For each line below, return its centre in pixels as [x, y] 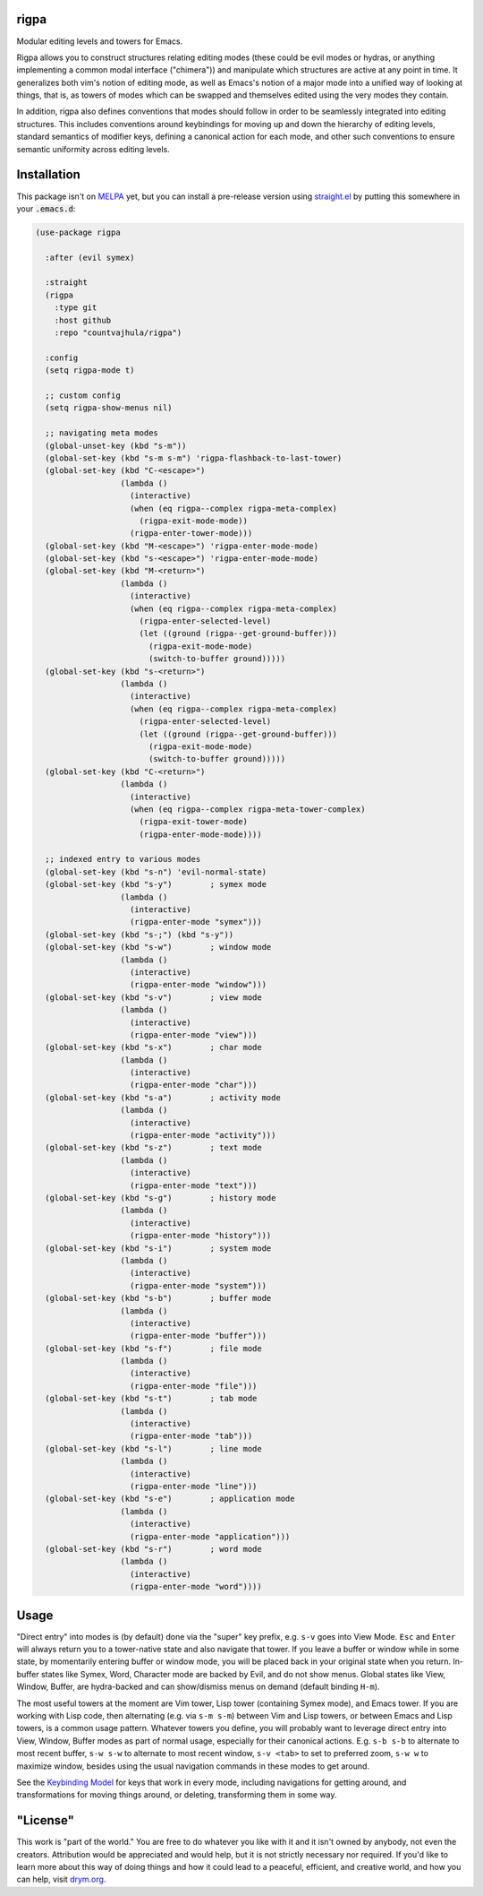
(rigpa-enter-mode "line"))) [194, 1486]
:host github [83, 320]
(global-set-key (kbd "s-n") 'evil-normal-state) [156, 872]
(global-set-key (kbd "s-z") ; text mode [154, 1148]
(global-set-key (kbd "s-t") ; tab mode [151, 1399]
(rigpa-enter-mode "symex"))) [196, 922]
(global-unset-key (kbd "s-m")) [116, 445]
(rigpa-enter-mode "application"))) [210, 1536]
